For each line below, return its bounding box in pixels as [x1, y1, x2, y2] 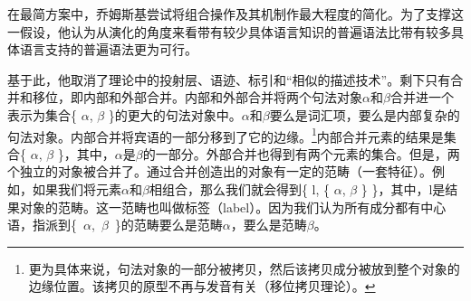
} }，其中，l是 [360, 180, 446, 198]
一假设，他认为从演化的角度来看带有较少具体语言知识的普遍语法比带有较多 [7, 22, 451, 41]
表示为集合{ [7, 105, 77, 124]
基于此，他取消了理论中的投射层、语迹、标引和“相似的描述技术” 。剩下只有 [7, 70, 451, 89]
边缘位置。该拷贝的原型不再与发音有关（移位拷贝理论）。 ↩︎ [28, 277, 376, 296]
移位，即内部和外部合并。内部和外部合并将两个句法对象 [32, 88, 362, 107]
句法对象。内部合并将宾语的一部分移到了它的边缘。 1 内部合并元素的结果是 [7, 124, 444, 146]
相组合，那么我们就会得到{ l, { [149, 180, 331, 198]
